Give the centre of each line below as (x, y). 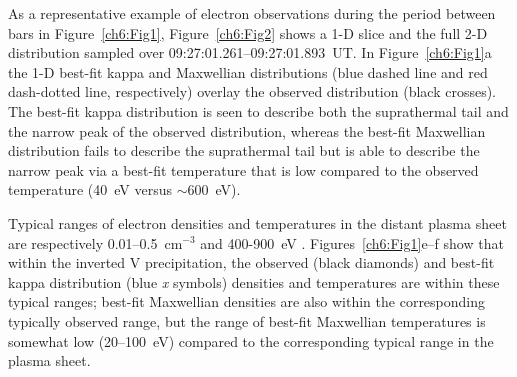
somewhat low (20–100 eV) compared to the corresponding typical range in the (251, 340)
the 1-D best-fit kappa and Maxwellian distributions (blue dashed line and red (248, 71)
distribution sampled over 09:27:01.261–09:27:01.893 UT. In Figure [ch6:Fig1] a (250, 52)
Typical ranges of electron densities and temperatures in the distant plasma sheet (257, 222)
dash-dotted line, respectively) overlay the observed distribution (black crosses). (252, 91)
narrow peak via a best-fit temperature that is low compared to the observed (243, 169)
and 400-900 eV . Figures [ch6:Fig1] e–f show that (352, 242)
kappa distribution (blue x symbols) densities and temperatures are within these (254, 281)
